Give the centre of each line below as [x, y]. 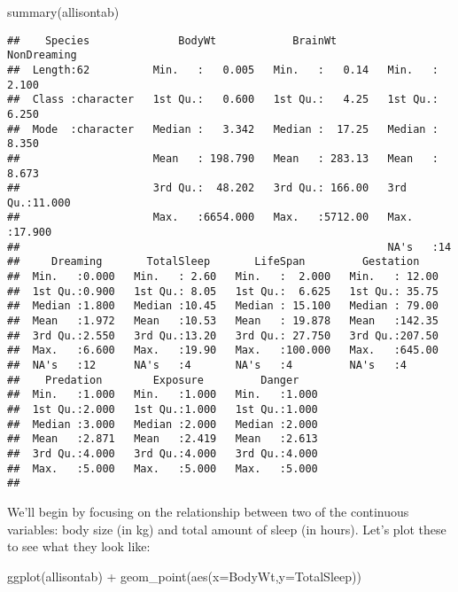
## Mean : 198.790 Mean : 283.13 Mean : [223, 158]
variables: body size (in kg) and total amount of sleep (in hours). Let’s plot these [227, 529]
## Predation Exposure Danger [153, 380]
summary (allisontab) [63, 12]
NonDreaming [42, 55]
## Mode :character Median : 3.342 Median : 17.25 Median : [223, 129]
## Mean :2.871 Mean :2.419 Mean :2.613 [163, 439]
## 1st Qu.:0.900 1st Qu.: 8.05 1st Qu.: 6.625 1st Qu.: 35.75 [223, 291]
